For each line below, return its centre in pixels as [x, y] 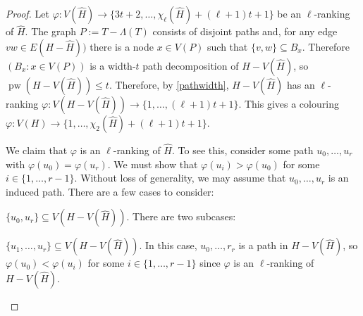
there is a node [122, 46]
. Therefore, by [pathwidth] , [169, 84]
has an [301, 84]
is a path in [263, 245]
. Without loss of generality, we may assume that [180, 178]
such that [228, 46]
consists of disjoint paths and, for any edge [245, 31]
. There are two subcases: [181, 216]
